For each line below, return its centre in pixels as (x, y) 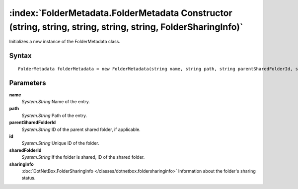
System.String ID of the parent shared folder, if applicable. (81, 129)
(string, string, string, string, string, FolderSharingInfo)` (126, 27)
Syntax (20, 56)
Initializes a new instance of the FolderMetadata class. (65, 42)
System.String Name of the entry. (56, 102)
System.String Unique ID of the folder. (60, 143)
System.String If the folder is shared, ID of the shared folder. (83, 157)
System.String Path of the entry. (54, 115)
